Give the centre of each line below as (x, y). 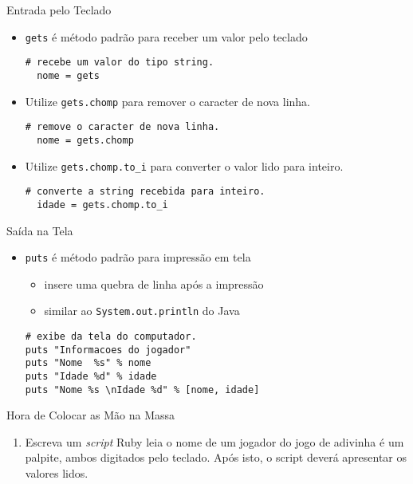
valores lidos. (57, 473)
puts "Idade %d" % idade (91, 376)
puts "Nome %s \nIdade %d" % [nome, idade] (142, 390)
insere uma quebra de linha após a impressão (154, 283)
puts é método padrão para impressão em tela (138, 257)
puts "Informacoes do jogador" (108, 350)
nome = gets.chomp (85, 140)
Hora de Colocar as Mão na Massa (91, 415)
